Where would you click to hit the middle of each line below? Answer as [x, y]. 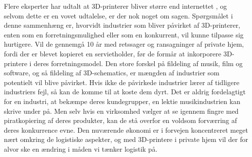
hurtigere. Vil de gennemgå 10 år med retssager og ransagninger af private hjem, [124, 44]
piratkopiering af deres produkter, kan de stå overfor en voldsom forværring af [121, 120]
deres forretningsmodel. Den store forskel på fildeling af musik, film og [138, 63]
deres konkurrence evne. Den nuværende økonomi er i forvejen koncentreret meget [126, 130]
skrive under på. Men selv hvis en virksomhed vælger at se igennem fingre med [121, 111]
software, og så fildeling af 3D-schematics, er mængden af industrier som [112, 73]
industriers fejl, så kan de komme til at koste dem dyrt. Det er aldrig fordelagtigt [125, 92]
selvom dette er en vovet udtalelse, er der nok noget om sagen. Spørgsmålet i [118, 15]
